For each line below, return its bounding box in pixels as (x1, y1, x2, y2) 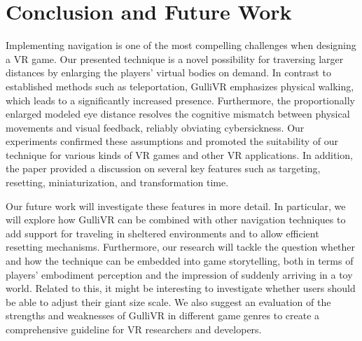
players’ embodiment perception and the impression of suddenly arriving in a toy (6, 267, 353, 281)
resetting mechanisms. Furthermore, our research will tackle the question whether (6, 239, 356, 254)
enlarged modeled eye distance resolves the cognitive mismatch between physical (6, 106, 350, 121)
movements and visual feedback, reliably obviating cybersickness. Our (6, 120, 305, 134)
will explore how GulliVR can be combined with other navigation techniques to (6, 212, 346, 227)
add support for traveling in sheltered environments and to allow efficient (6, 225, 319, 240)
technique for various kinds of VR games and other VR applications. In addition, (6, 147, 353, 162)
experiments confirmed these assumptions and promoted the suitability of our (6, 134, 339, 148)
